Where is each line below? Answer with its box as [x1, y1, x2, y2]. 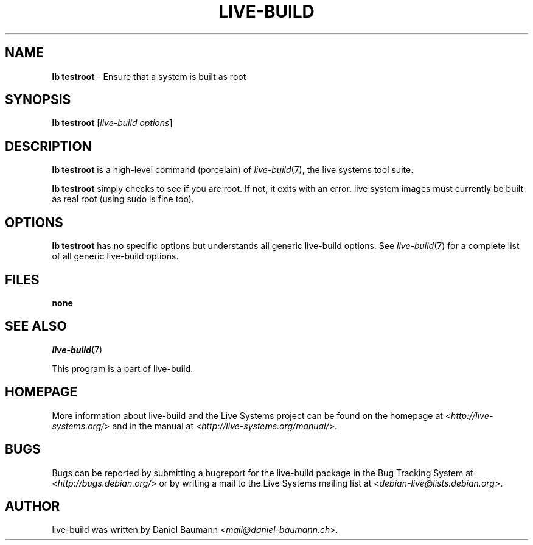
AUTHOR [5, 498, 60, 514]
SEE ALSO [5, 318, 67, 334]
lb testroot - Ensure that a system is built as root [52, 71, 246, 82]
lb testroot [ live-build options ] [52, 118, 173, 128]
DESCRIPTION [5, 138, 92, 154]
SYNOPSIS [5, 92, 71, 108]
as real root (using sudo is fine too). [52, 194, 194, 205]
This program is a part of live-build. [52, 363, 193, 374]
